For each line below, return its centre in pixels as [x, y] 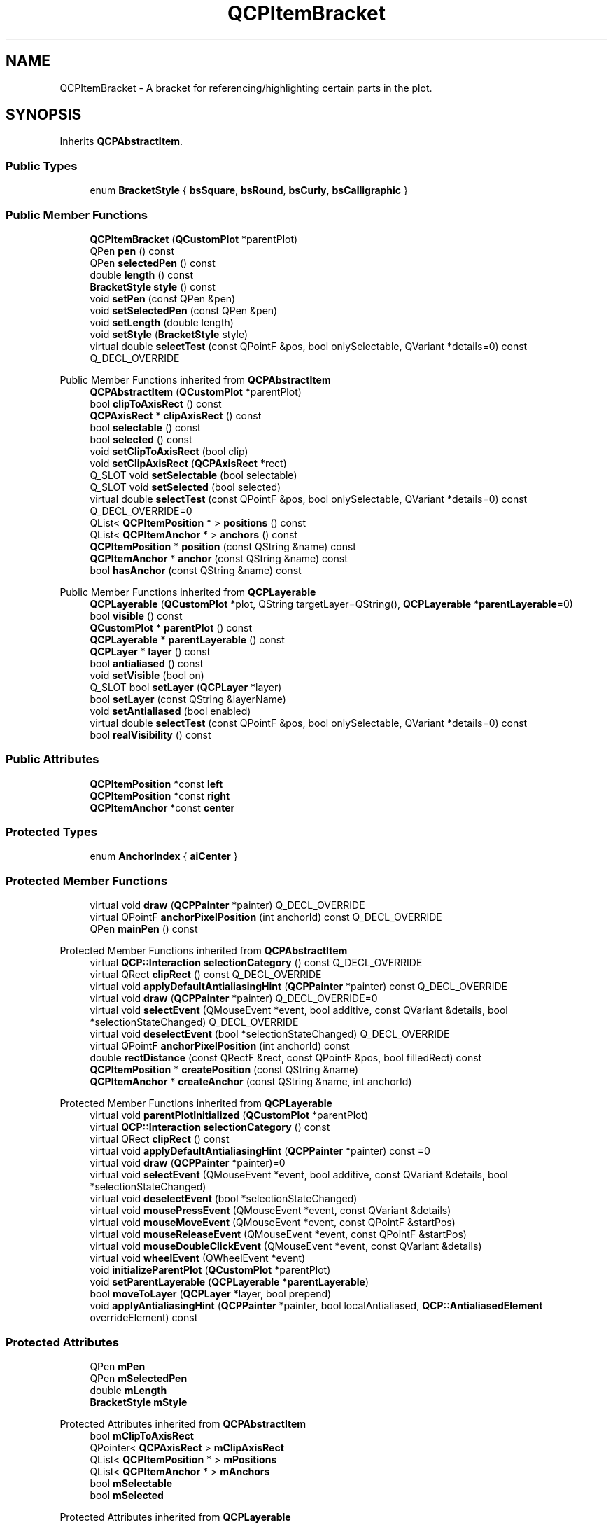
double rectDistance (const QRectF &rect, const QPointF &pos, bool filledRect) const [286, 1058]
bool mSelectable [131, 1483]
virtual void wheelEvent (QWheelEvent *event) [198, 1258]
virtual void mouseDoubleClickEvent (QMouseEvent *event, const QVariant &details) [286, 1246]
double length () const [142, 274]
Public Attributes [52, 759]
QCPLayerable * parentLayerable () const [187, 639]
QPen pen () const [132, 251]
